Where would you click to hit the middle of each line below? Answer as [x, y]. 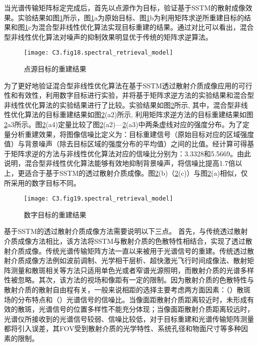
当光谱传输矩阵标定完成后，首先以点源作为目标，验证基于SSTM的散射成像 [125, 7]
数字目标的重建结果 [55, 214]
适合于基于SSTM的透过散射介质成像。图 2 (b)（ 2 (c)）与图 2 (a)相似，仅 [136, 173]
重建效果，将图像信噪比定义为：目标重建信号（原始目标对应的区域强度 [139, 134]
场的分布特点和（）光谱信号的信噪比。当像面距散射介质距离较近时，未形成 [126, 299]
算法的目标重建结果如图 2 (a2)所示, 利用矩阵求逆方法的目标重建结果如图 [139, 114]
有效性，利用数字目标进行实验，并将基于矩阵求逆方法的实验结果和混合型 [136, 95]
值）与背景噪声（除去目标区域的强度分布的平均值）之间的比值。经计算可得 [126, 144]
